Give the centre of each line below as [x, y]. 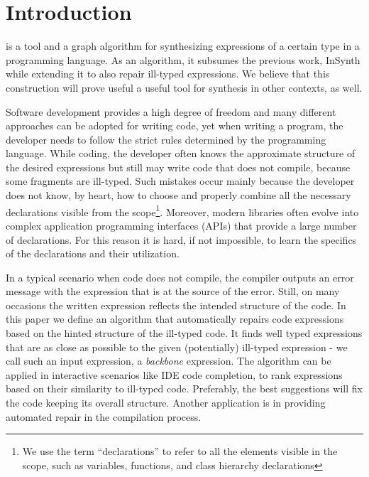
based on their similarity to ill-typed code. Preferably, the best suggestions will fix [184, 388]
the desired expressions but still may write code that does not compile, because [178, 167]
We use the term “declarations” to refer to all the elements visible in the [180, 451]
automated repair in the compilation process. [104, 416]
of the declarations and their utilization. [93, 253]
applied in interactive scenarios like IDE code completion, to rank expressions [174, 374]
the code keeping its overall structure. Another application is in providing [166, 403]
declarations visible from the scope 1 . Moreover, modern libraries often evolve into [182, 210]
